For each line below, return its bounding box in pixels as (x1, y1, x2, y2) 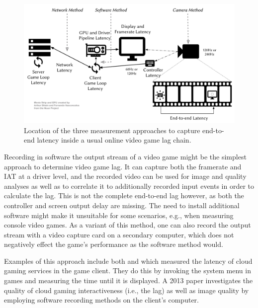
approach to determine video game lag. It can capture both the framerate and (4, 161, 242, 171)
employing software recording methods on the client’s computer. (4, 295, 199, 305)
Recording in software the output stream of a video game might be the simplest (4, 151, 247, 161)
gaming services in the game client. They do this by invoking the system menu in (4, 265, 251, 276)
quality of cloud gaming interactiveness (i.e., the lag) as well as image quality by (4, 285, 249, 295)
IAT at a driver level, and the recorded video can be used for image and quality (4, 171, 247, 181)
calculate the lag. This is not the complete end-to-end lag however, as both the (4, 190, 244, 201)
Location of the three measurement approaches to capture (24, 125, 200, 135)
